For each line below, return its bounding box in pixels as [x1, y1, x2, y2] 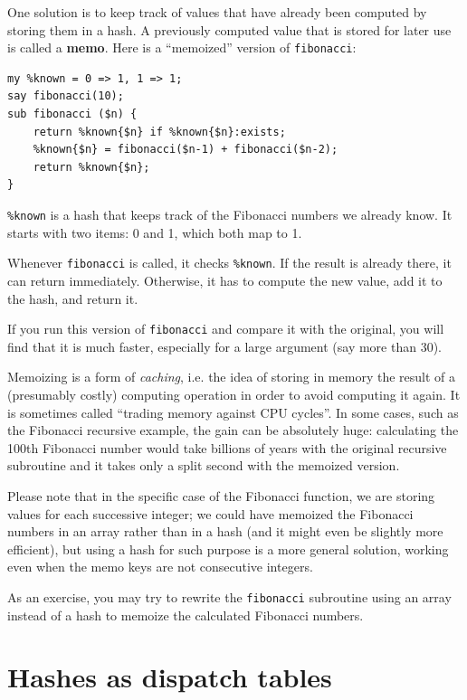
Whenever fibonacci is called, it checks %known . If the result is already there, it [7, 253, 452, 272]
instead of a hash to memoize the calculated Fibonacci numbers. [7, 605, 364, 624]
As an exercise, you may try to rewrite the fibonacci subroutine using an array [7, 587, 452, 606]
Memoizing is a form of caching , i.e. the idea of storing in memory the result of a [7, 367, 456, 386]
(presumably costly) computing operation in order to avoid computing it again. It [7, 384, 461, 403]
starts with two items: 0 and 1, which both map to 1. [7, 222, 302, 241]
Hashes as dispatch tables [7, 658, 332, 695]
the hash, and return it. [7, 289, 138, 307]
